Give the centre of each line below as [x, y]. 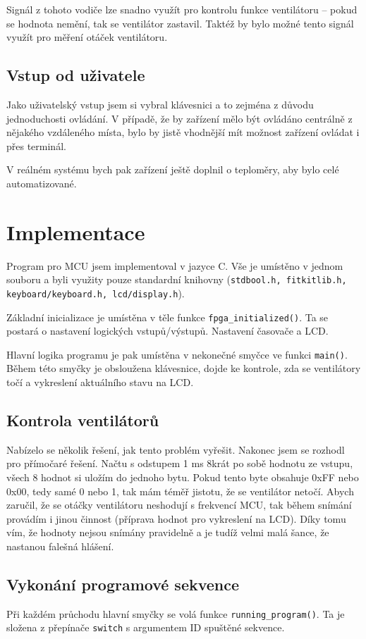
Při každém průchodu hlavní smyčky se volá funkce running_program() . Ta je [176, 613]
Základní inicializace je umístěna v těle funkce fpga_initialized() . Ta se [167, 317]
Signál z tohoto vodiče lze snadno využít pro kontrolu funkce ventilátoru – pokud [182, 9]
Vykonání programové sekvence [123, 584]
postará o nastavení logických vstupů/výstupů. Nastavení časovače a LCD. [167, 331]
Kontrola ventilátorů [83, 420]
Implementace [76, 231]
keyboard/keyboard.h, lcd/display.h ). [96, 293]
